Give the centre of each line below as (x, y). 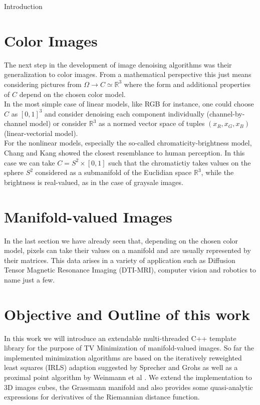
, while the (217, 172)
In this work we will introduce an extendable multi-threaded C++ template (120, 338)
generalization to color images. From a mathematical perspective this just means (128, 74)
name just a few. (30, 279)
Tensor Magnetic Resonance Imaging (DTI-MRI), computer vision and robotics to (130, 270)
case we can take (30, 162)
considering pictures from (43, 84)
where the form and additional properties (187, 84)
